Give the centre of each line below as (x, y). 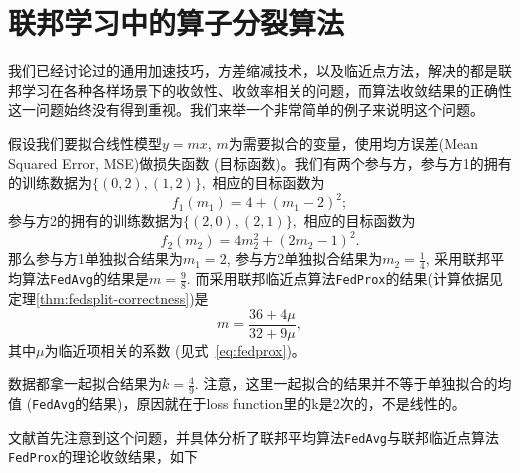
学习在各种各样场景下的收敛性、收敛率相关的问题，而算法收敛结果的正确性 (266, 89)
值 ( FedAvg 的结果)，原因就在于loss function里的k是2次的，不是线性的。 (237, 403)
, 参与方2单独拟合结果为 (304, 258)
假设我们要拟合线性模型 (85, 142)
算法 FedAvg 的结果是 (85, 278)
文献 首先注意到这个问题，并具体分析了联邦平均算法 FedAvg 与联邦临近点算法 (253, 436)
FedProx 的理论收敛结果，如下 (103, 456)
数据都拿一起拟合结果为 (85, 383)
